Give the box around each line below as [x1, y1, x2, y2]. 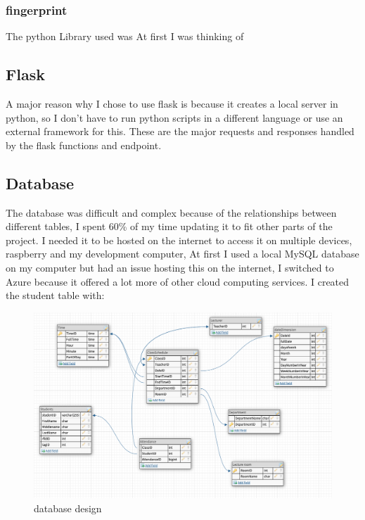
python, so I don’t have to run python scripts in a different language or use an [6, 110, 343, 125]
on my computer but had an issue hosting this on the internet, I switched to [6, 260, 334, 274]
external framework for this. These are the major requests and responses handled [6, 124, 354, 139]
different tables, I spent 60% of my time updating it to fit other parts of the [6, 219, 333, 234]
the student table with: [6, 288, 105, 303]
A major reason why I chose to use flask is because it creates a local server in [6, 96, 338, 111]
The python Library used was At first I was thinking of [6, 29, 244, 44]
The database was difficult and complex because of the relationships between [6, 205, 337, 220]
